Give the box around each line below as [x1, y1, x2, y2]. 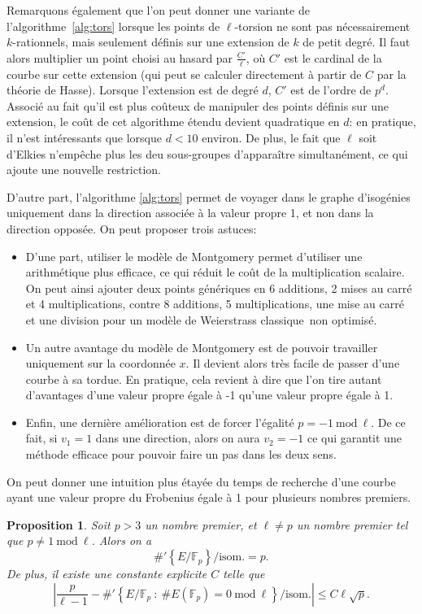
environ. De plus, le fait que [202, 128, 341, 146]
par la [376, 65, 407, 82]
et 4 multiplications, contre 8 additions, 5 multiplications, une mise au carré [25, 295, 404, 312]
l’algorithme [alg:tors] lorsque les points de [7, 17, 220, 34]
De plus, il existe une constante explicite [7, 565, 207, 582]
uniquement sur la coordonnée [25, 355, 176, 372]
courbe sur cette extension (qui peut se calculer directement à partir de [7, 65, 362, 82]
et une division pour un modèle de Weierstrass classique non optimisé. [25, 311, 377, 328]
